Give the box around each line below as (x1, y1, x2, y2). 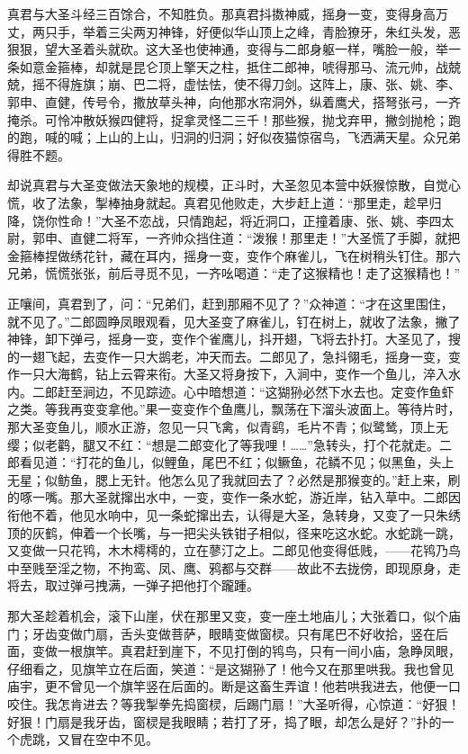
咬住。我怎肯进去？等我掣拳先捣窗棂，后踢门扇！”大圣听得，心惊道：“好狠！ (7, 694, 461, 713)
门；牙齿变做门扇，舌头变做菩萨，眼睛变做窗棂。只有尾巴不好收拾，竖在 (7, 624, 436, 642)
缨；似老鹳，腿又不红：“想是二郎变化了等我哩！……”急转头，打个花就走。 (7, 435, 439, 453)
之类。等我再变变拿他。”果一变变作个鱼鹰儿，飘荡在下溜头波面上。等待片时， (7, 399, 461, 418)
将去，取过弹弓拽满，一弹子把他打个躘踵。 (7, 576, 259, 595)
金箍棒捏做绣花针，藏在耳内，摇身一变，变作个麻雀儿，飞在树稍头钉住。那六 (7, 246, 461, 265)
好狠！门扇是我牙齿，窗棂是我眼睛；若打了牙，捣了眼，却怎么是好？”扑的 (7, 712, 442, 731)
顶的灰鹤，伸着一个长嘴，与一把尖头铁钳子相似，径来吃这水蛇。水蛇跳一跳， (7, 523, 461, 542)
